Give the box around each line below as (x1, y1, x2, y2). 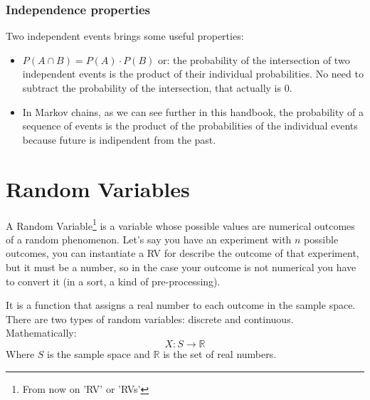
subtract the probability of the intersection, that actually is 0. (22, 80, 292, 95)
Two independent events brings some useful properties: (6, 28, 244, 43)
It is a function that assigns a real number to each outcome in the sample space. (6, 298, 356, 312)
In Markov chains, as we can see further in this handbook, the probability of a (22, 104, 364, 119)
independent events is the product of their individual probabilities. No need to (22, 66, 364, 81)
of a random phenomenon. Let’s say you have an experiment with (6, 231, 292, 246)
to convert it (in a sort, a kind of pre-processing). (6, 273, 221, 288)
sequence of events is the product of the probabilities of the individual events (22, 118, 358, 133)
